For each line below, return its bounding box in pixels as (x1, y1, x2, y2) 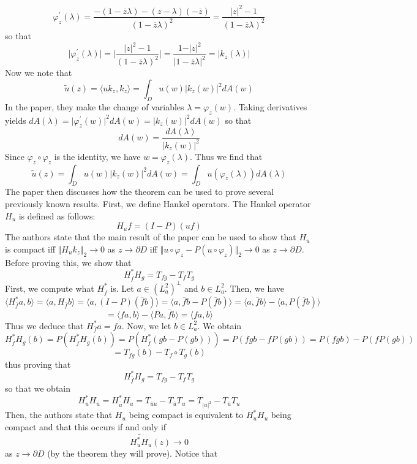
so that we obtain (5, 382, 71, 395)
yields (5, 113, 26, 126)
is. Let (110, 281, 134, 294)
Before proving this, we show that (5, 256, 132, 268)
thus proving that (5, 357, 71, 370)
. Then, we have (224, 281, 285, 294)
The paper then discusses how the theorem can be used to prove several (5, 185, 274, 198)
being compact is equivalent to (129, 408, 244, 421)
